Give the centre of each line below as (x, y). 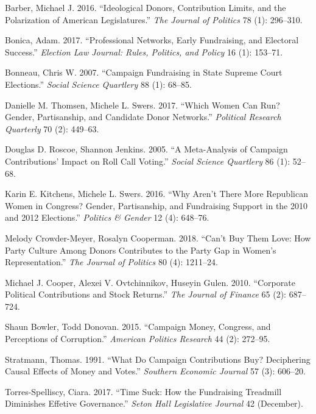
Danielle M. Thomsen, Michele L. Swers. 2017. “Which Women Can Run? (142, 105)
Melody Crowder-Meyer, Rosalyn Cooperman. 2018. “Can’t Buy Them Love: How (158, 237)
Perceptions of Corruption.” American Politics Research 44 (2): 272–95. (138, 339)
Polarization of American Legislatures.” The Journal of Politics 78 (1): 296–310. (154, 19)
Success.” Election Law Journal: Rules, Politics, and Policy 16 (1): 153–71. (144, 52)
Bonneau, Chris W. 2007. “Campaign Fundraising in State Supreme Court (144, 72)
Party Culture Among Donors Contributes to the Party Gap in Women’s (141, 250)
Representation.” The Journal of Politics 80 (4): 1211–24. (111, 262)
